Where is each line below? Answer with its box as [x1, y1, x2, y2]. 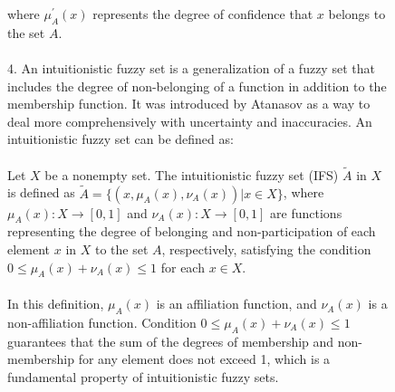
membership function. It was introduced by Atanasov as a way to [7, 94, 371, 113]
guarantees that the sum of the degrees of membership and [7, 331, 334, 350]
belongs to [328, 5, 386, 24]
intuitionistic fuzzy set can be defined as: [7, 129, 234, 148]
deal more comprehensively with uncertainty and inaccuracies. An [7, 111, 372, 130]
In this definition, [7, 294, 104, 313]
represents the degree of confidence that [92, 5, 313, 24]
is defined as [7, 183, 75, 202]
